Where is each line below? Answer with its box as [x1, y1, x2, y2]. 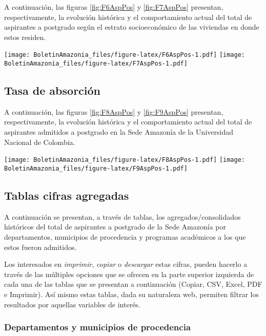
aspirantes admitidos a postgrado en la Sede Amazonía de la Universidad [4, 127, 233, 137]
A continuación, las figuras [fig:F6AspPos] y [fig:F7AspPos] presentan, [4, 2, 223, 12]
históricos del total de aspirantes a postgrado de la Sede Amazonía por [4, 221, 226, 232]
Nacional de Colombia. [4, 136, 75, 147]
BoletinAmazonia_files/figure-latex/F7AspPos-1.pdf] [4, 60, 188, 68]
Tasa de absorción [4, 82, 101, 98]
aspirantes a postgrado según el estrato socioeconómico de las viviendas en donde [4, 22, 259, 32]
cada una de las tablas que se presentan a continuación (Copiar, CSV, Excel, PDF [4, 279, 262, 289]
